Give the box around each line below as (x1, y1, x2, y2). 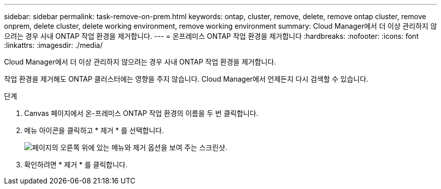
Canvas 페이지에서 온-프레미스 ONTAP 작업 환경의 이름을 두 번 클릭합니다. (24, 109, 258, 117)
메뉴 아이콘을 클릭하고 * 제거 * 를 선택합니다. (24, 126, 164, 135)
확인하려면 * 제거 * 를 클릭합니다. (24, 160, 128, 169)
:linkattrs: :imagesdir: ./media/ (4, 41, 103, 49)
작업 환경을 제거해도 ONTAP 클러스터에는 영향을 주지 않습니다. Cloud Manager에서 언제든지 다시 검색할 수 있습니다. (4, 75, 369, 83)
